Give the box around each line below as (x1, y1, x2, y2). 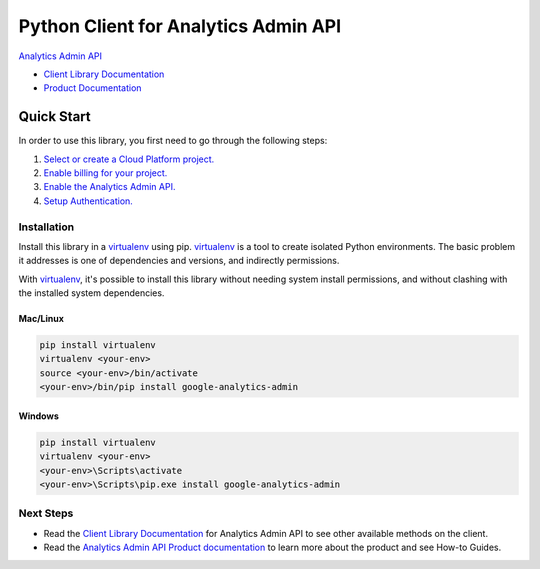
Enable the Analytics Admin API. (43, 181, 176, 193)
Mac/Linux (18, 313, 65, 325)
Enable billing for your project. (43, 167, 168, 179)
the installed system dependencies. (18, 287, 165, 299)
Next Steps (18, 506, 74, 520)
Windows (18, 410, 59, 422)
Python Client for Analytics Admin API (18, 15, 342, 37)
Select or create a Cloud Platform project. (43, 153, 215, 165)
